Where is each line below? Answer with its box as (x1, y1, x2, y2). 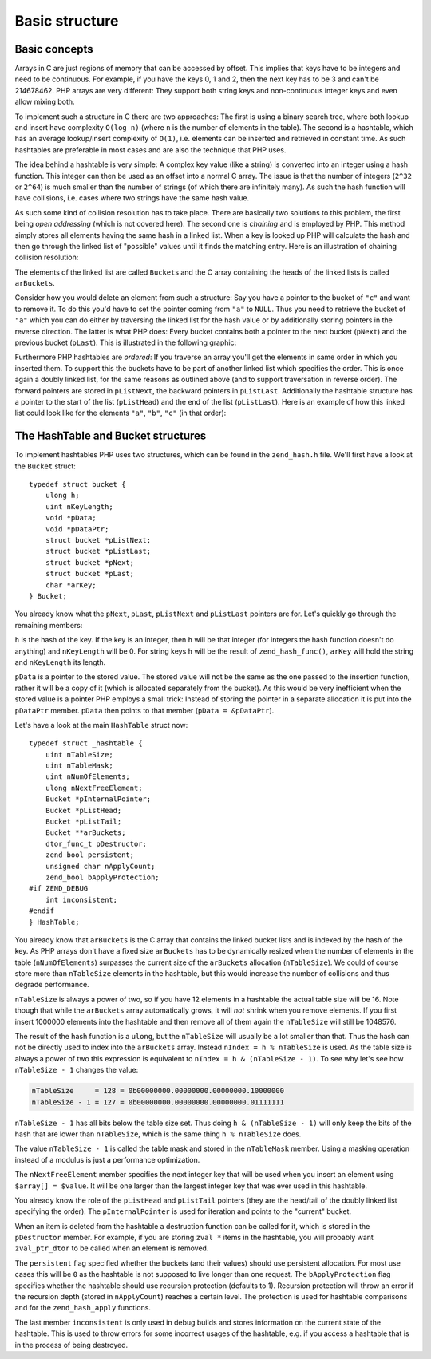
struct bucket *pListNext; (45, 535, 152, 545)
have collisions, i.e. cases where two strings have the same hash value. (14, 193, 250, 203)
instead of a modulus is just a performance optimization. (14, 1155, 200, 1164)
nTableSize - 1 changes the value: (14, 1065, 139, 1075)
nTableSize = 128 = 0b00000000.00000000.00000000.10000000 (31, 1086, 285, 1096)
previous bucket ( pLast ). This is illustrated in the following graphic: (14, 338, 237, 347)
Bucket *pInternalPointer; (45, 795, 152, 804)
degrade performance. (14, 980, 89, 990)
